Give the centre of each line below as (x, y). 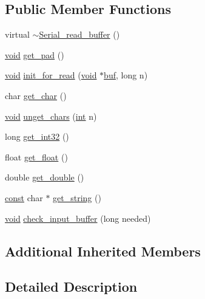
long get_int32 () (37, 136)
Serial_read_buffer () (79, 34)
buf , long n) (126, 75)
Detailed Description (71, 287)
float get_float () (36, 156)
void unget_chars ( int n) (51, 116)
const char (24, 197)
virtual (17, 34)
